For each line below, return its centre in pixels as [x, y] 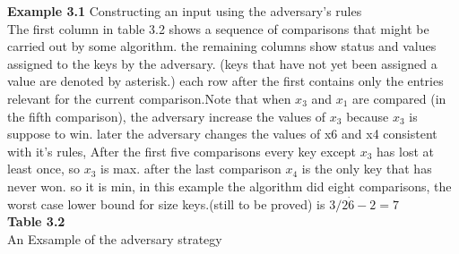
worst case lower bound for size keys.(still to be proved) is [166, 203]
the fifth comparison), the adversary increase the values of [167, 116]
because [368, 116]
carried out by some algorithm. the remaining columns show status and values [222, 46]
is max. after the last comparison [191, 169]
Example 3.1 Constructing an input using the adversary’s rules [185, 11]
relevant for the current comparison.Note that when [149, 98]
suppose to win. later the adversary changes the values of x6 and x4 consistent [222, 134]
